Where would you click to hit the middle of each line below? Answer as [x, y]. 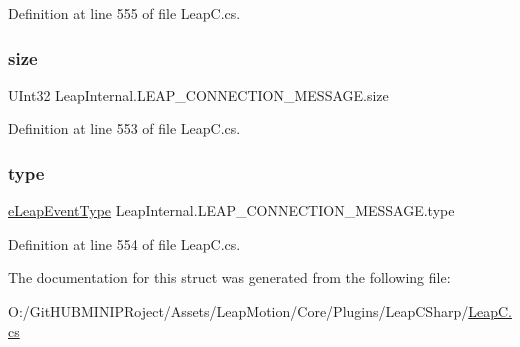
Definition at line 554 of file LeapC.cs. [124, 243]
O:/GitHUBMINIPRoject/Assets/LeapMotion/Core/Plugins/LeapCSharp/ [238, 311]
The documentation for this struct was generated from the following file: [229, 277]
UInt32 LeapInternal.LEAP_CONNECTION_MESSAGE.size [198, 94]
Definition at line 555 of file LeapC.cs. [124, 13]
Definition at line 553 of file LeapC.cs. [124, 128]
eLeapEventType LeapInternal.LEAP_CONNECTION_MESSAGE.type [231, 210]
